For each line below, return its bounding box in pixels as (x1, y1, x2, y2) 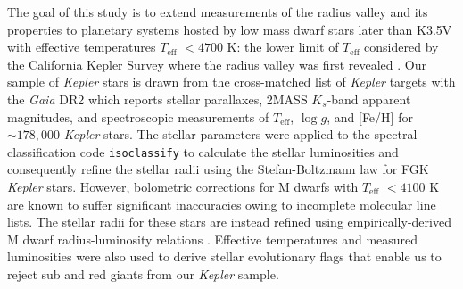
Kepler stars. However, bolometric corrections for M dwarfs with (7, 178, 359, 195)
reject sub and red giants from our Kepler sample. (7, 264, 279, 283)
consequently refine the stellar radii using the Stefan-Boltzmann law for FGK (7, 160, 429, 178)
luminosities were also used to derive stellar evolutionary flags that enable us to (7, 247, 442, 266)
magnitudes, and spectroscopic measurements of (7, 107, 269, 126)
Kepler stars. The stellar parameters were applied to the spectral (63, 125, 418, 144)
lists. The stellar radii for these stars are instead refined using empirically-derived (7, 212, 451, 231)
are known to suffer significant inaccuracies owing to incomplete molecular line (7, 194, 436, 213)
